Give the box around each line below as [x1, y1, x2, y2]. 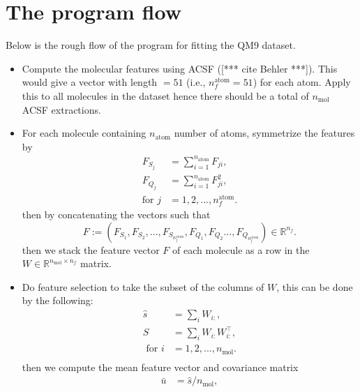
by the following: [22, 293, 93, 308]
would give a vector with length [22, 75, 158, 89]
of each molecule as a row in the [172, 242, 310, 257]
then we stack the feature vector [22, 242, 160, 257]
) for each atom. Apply [253, 75, 351, 89]
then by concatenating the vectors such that [22, 207, 211, 222]
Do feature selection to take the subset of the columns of [22, 279, 264, 294]
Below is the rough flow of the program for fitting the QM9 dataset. [6, 38, 296, 52]
